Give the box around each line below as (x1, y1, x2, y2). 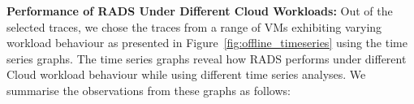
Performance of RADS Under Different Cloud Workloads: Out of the (6, 2, 393, 19)
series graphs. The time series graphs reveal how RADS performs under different (6, 50, 407, 67)
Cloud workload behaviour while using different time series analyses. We (6, 66, 366, 83)
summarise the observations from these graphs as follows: (6, 81, 291, 98)
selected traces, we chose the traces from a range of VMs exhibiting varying (6, 18, 382, 35)
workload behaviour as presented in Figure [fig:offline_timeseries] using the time (6, 34, 408, 51)
